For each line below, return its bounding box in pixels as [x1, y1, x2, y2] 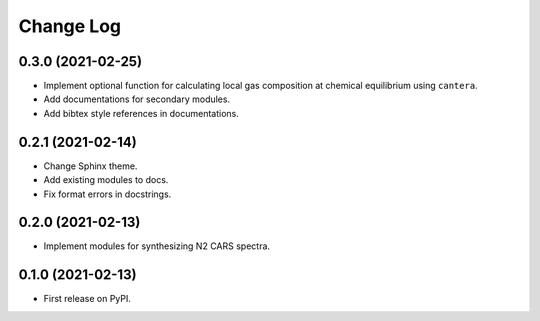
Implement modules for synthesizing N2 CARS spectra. [43, 240, 270, 252]
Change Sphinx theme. [43, 160, 138, 172]
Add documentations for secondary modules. [43, 93, 230, 105]
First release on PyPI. [43, 293, 132, 305]
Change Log [18, 15, 122, 37]
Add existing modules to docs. [43, 174, 169, 186]
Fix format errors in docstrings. [43, 188, 172, 200]
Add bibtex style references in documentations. [43, 107, 240, 119]
